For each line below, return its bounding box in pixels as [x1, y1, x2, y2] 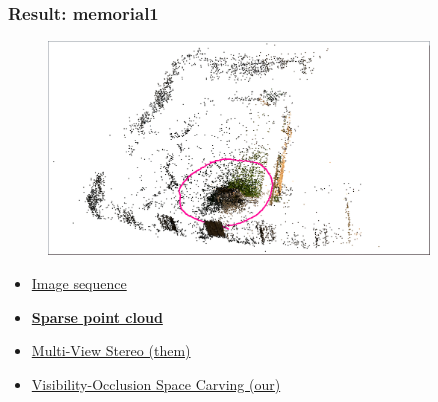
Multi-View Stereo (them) [31, 340, 191, 361]
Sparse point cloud [31, 306, 163, 327]
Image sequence [31, 273, 127, 294]
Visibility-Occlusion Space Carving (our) [31, 373, 281, 394]
